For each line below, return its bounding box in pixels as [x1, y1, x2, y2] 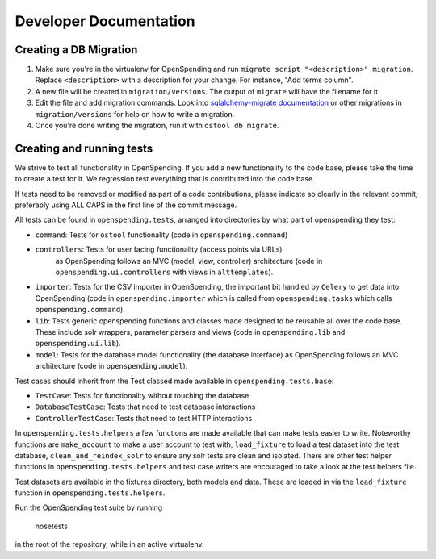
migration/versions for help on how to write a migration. [35, 109, 235, 119]
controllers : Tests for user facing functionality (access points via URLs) [35, 244, 283, 254]
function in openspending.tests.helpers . [15, 488, 166, 498]
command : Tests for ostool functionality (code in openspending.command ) [35, 230, 288, 240]
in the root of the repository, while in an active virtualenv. [15, 540, 205, 549]
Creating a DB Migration [15, 43, 138, 56]
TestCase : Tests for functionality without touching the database [35, 390, 249, 400]
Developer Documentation [15, 12, 195, 30]
